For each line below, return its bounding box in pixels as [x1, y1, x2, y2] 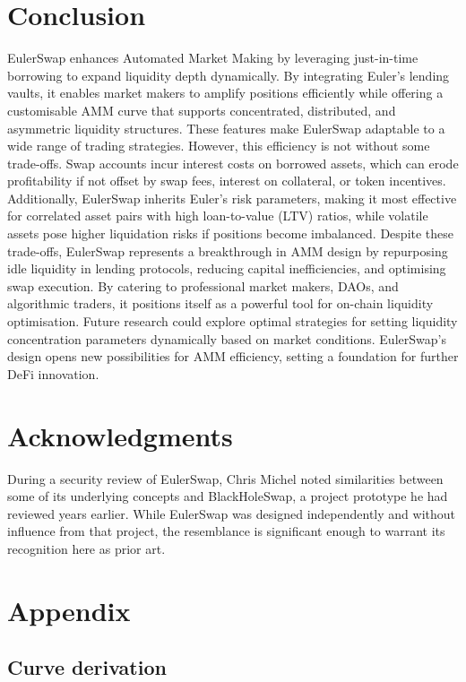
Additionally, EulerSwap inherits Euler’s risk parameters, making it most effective [7, 188, 457, 207]
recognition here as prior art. [7, 539, 166, 557]
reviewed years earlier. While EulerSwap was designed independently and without [7, 504, 455, 522]
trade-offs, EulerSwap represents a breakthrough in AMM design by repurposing [7, 241, 448, 260]
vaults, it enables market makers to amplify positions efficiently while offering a [7, 83, 444, 102]
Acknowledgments [7, 417, 233, 453]
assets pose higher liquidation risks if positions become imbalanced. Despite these [7, 224, 454, 243]
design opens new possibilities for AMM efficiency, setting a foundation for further [7, 347, 459, 366]
